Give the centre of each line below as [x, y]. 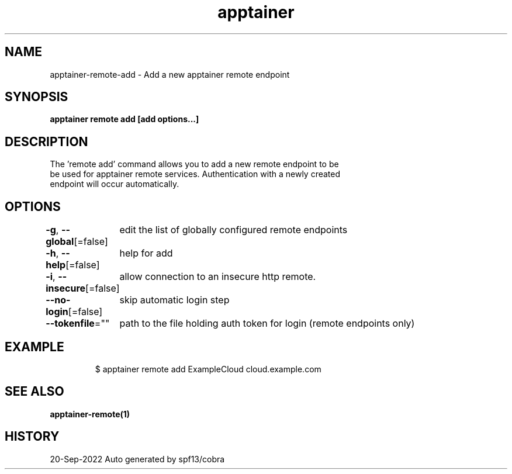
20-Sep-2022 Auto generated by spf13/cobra [137, 459]
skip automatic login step [174, 300]
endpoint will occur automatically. [115, 184]
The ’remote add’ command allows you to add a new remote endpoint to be [194, 164]
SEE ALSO [34, 392]
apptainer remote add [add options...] [124, 119]
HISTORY [32, 437]
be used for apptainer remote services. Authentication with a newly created [195, 174]
